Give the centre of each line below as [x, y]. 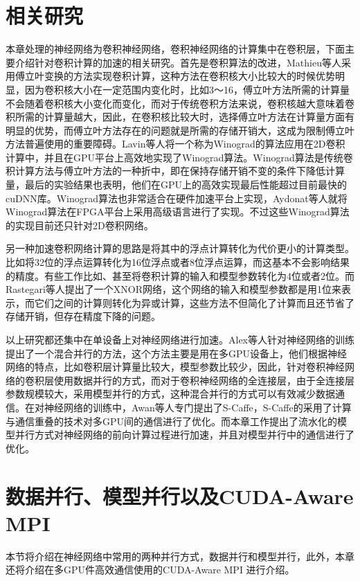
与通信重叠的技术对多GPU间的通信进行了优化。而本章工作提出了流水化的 [172, 421]
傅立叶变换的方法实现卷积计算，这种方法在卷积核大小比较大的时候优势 [175, 76]
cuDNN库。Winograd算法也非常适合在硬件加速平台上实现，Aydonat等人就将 [177, 198]
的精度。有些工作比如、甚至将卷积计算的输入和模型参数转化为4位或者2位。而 [180, 275]
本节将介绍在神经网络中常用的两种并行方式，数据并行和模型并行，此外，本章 [180, 556]
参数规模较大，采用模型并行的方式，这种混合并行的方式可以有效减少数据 [170, 394]
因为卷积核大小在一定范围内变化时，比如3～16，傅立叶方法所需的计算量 [187, 89]
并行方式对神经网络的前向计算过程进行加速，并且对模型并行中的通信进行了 [184, 435]
